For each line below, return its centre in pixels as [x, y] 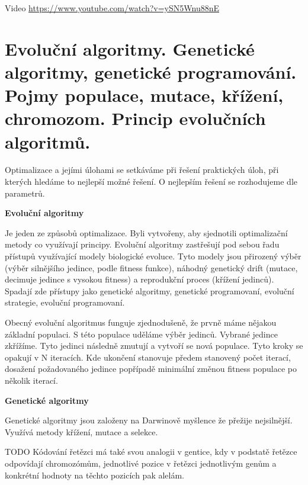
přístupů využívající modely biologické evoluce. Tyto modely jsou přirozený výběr [153, 256]
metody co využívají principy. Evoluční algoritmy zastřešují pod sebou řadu [142, 244]
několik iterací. [31, 380]
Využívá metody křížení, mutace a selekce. [81, 431]
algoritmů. [48, 141]
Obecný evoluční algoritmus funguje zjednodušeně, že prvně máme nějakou [141, 322]
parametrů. [25, 193]
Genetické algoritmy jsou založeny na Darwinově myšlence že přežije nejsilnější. [149, 420]
